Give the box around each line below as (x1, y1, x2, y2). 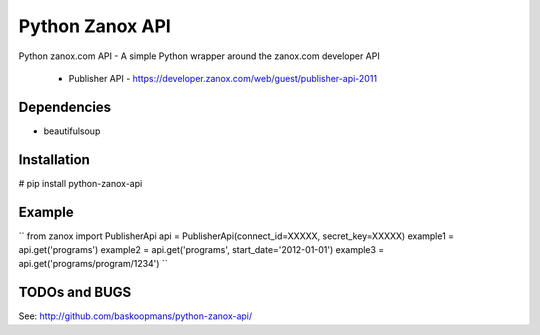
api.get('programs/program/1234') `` (18, 258, 169, 270)
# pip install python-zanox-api (18, 177, 143, 189)
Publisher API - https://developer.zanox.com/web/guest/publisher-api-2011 (68, 72, 378, 84)
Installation (18, 151, 90, 168)
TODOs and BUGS (18, 284, 132, 301)
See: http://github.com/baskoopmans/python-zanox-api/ (18, 310, 253, 322)
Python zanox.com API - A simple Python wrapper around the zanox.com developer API (18, 50, 380, 62)
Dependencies (18, 98, 112, 115)
